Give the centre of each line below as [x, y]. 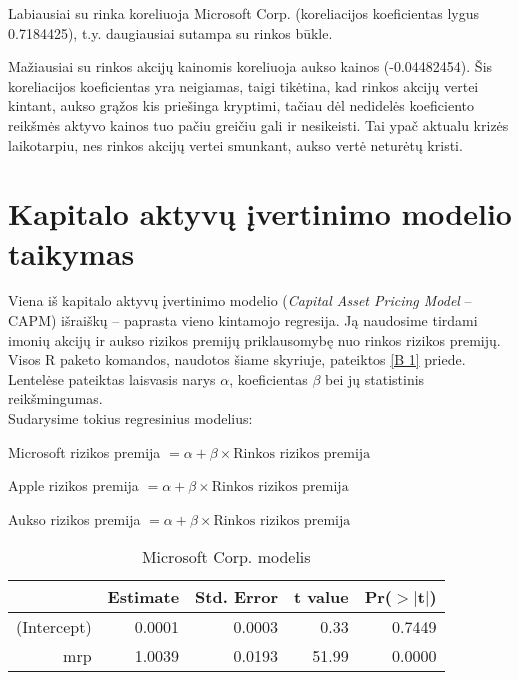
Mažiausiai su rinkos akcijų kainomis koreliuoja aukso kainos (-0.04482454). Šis [250, 66]
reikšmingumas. [55, 398]
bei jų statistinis [375, 378]
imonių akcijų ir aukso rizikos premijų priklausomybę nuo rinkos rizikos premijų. [254, 339]
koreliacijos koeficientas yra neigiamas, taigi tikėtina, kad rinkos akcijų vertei [243, 85]
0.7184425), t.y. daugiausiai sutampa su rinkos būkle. [170, 32]
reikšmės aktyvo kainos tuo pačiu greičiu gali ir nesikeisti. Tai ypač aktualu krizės [258, 124]
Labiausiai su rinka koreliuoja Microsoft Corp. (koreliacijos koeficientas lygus [244, 13]
